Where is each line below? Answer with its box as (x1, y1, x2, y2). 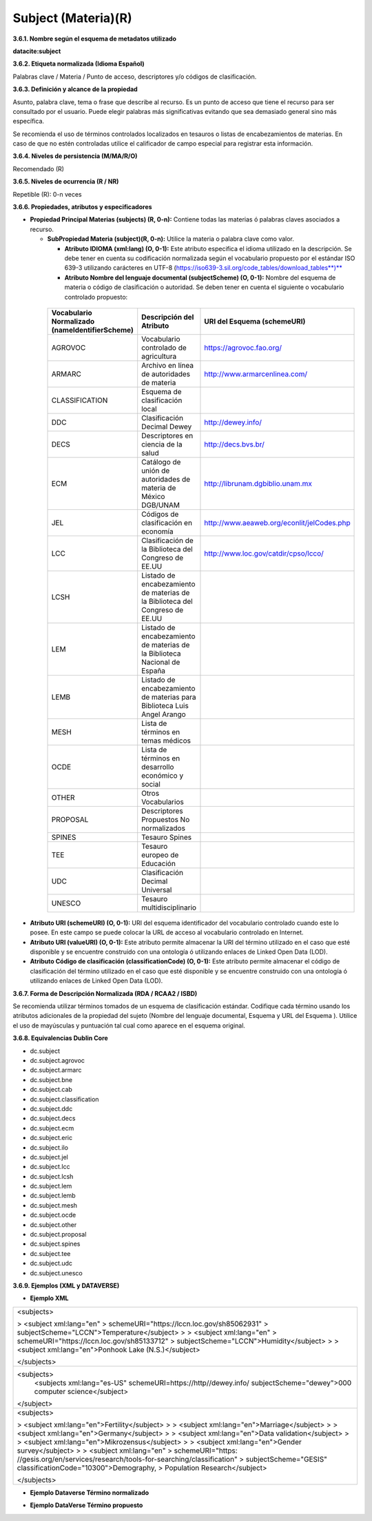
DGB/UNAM (141, 500, 180, 510)
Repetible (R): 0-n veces (12, 190, 82, 198)
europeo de (141, 850, 179, 859)
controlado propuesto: (64, 293, 128, 301)
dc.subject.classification (30, 1095, 99, 1103)
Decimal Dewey (141, 422, 192, 431)
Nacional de (141, 657, 180, 667)
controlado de (141, 342, 187, 352)
